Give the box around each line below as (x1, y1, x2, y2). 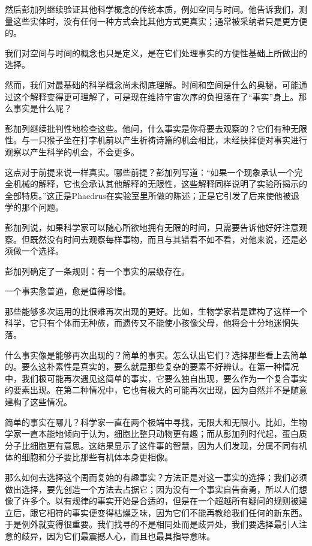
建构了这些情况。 (5, 396, 72, 408)
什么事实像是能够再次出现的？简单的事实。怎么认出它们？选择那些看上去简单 (5, 348, 307, 361)
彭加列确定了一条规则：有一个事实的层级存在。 (5, 264, 190, 277)
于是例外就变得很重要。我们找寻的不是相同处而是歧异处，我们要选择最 (5, 518, 282, 530)
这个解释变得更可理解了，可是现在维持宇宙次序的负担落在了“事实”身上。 (13, 90, 299, 102)
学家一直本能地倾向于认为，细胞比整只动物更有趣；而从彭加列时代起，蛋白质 (5, 427, 307, 440)
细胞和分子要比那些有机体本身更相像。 (21, 451, 173, 463)
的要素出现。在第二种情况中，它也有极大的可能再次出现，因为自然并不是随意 (5, 384, 307, 396)
